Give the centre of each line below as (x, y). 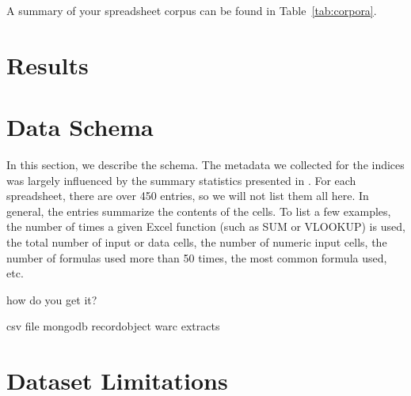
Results (48, 64)
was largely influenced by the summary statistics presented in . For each (181, 180)
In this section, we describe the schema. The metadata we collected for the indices (205, 165)
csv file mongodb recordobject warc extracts (113, 326)
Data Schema (80, 127)
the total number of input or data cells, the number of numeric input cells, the (197, 242)
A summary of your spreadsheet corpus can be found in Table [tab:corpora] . (192, 10)
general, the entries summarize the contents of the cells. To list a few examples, (199, 211)
